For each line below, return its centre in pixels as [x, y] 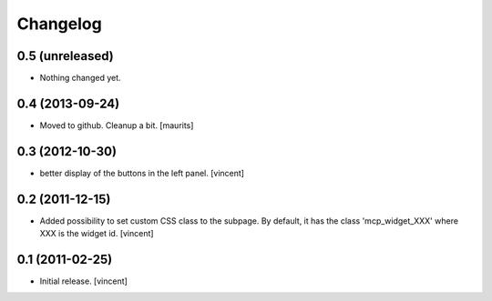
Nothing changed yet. [81, 78]
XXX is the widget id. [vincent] [97, 234]
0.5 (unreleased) [65, 56]
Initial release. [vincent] [83, 281]
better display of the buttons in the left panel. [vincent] [142, 173]
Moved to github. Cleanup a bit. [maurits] [117, 125]
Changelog [59, 24]
